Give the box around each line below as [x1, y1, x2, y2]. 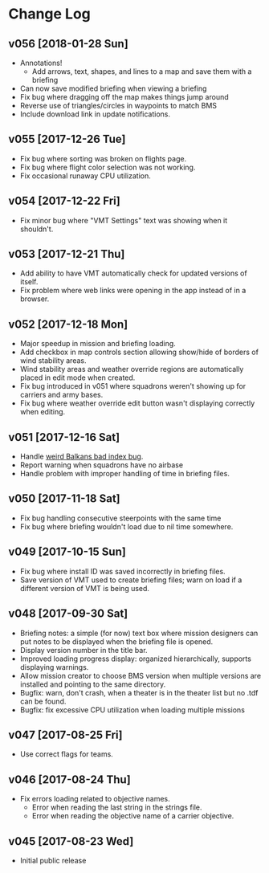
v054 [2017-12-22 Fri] [8, 194, 120, 208]
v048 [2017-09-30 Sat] [8, 607, 128, 621]
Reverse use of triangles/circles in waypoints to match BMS [19, 101, 218, 110]
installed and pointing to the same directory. [19, 679, 166, 689]
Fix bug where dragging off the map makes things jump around [19, 92, 229, 101]
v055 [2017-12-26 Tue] [8, 133, 126, 146]
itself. [19, 277, 39, 287]
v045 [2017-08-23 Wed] [8, 834, 134, 848]
